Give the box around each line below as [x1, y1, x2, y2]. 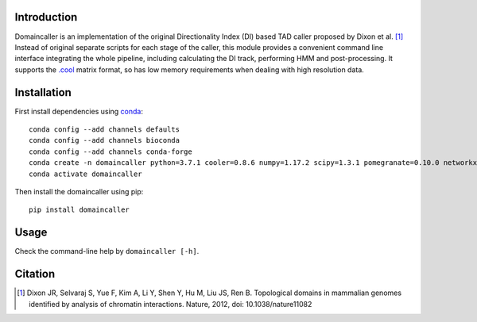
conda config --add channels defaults [29, 125, 180, 134]
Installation [14, 86, 72, 99]
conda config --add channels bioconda [29, 136, 180, 145]
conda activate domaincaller [29, 169, 142, 178]
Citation [14, 267, 56, 281]
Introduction [14, 10, 78, 24]
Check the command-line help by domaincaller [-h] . [14, 247, 200, 256]
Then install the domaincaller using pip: [14, 186, 144, 196]
